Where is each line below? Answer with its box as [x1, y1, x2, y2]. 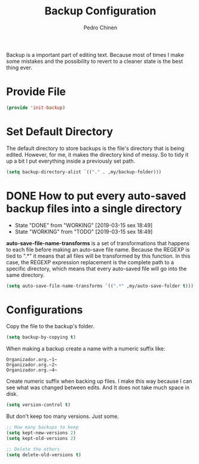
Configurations [6, 303, 83, 316]
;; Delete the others [6, 446, 60, 452]
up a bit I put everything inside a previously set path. [6, 157, 136, 164]
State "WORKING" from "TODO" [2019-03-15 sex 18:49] [14, 228, 153, 235]
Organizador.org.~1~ [6, 357, 58, 363]
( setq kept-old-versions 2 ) [6, 435, 76, 441]
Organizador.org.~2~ [6, 362, 58, 368]
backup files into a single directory [6, 202, 182, 215]
